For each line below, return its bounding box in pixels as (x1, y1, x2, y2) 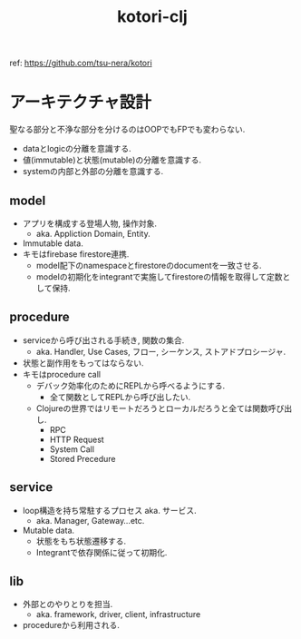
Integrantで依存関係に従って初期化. (35, 546, 168, 557)
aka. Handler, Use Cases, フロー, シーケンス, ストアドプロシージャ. (35, 346, 286, 357)
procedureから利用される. (22, 620, 121, 631)
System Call (49, 443, 95, 455)
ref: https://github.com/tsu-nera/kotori (9, 57, 152, 69)
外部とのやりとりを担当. (22, 599, 113, 610)
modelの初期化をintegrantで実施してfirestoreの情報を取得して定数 (35, 270, 283, 282)
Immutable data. (22, 238, 83, 249)
